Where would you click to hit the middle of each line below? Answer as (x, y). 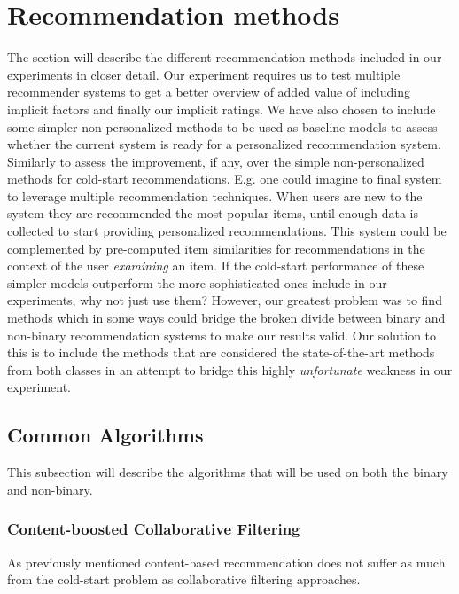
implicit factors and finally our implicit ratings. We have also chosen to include (222, 109)
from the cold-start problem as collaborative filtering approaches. (184, 579)
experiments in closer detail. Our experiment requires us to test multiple (204, 74)
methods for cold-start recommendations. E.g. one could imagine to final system (225, 179)
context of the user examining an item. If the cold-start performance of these (216, 266)
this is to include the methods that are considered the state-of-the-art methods (221, 352)
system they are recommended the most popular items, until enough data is (213, 213)
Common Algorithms (105, 435)
